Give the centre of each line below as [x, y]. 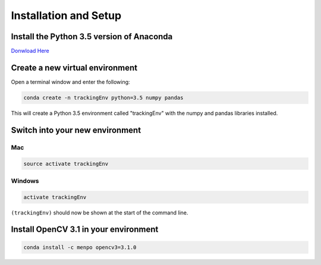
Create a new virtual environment [74, 67]
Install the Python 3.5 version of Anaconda [92, 37]
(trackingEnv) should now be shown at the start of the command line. [100, 212]
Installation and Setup [66, 15]
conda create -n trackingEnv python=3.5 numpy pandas [103, 97]
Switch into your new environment [76, 130]
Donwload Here [30, 51]
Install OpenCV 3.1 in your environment [85, 230]
